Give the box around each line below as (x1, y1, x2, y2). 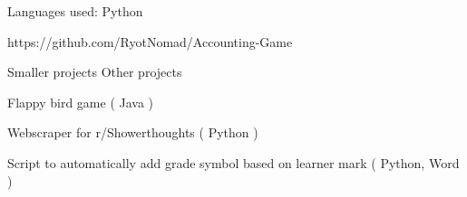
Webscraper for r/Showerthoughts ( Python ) (7, 123, 258, 142)
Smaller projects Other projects (7, 62, 182, 81)
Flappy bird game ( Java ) (7, 92, 154, 111)
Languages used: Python (7, 2, 143, 20)
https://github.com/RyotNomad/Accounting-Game (7, 32, 293, 51)
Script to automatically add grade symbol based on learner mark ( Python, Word (7, 153, 460, 172)
